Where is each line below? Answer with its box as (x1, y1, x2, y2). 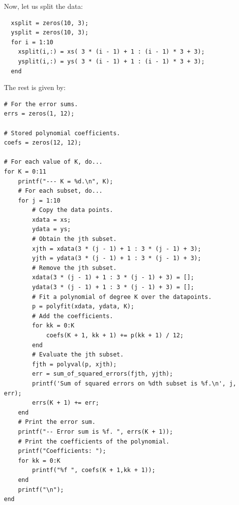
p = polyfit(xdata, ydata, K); (32, 303, 134, 310)
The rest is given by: (4, 82, 66, 92)
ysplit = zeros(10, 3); (11, 29, 89, 36)
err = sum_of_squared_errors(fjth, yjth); (32, 370, 173, 378)
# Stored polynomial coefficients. (4, 129, 120, 137)
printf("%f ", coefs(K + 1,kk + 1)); (32, 467, 155, 474)
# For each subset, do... (18, 187, 103, 195)
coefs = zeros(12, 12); (4, 139, 82, 147)
